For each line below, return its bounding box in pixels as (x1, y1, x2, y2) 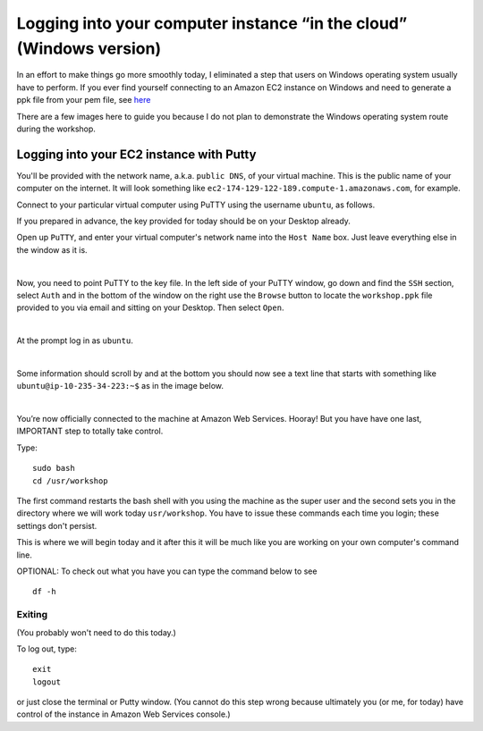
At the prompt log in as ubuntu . (16, 335, 133, 346)
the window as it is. (16, 244, 89, 255)
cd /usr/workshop (32, 475, 108, 486)
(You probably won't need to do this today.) (16, 626, 176, 638)
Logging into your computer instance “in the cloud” (16, 13, 408, 33)
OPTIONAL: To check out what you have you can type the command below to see (16, 566, 318, 576)
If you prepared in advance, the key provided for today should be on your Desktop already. (16, 215, 351, 226)
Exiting (16, 609, 48, 621)
